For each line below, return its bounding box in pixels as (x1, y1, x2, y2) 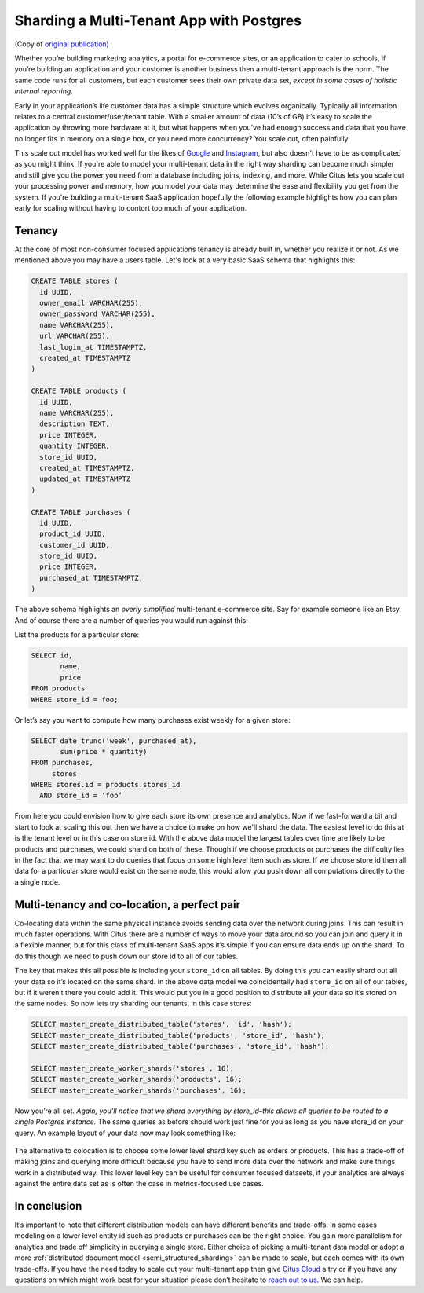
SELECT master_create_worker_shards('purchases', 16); (31, 1086, 247, 1095)
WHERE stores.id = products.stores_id (31, 780, 181, 789)
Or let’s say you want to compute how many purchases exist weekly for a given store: (14, 715, 291, 724)
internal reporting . (14, 86, 74, 96)
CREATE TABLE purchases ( (31, 507, 131, 516)
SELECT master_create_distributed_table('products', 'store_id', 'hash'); (31, 1031, 326, 1040)
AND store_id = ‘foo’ (39, 791, 123, 800)
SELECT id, (31, 650, 73, 660)
